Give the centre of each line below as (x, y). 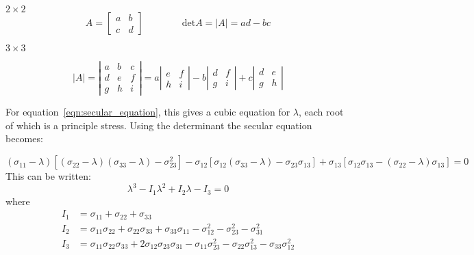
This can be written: (48, 176)
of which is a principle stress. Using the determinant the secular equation (159, 125)
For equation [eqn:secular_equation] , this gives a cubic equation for (148, 112)
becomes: (24, 138)
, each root (321, 112)
